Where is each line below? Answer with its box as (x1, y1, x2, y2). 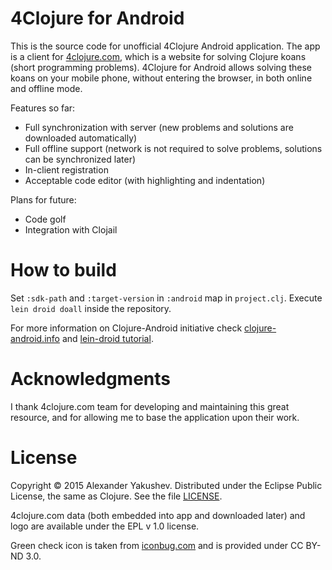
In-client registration (24, 163, 109, 176)
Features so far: (10, 102, 76, 114)
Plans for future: (10, 193, 77, 206)
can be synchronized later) (24, 153, 137, 165)
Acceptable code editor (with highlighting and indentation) (24, 174, 266, 186)
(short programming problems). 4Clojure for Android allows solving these (10, 61, 312, 73)
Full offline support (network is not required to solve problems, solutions (24, 142, 323, 154)
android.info (10, 332, 60, 344)
